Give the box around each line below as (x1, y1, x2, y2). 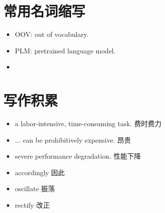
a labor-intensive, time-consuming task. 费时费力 (15, 118, 162, 129)
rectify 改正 (15, 200, 50, 210)
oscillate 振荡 (15, 183, 55, 194)
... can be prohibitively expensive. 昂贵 (15, 134, 131, 145)
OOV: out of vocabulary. (15, 29, 89, 39)
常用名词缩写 (3, 1, 86, 21)
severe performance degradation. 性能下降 (15, 151, 141, 161)
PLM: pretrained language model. (15, 45, 116, 55)
